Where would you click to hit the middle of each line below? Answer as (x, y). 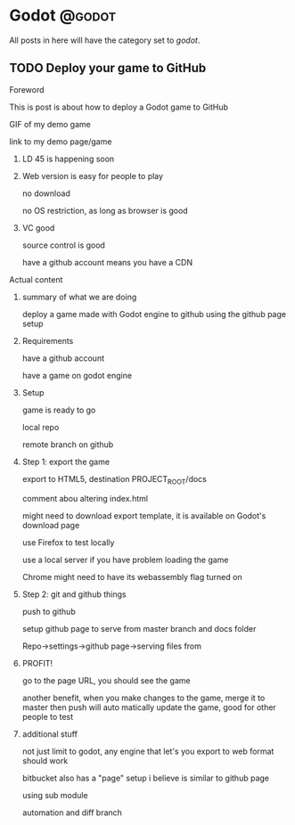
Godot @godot (63, 16)
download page (51, 525)
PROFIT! (37, 663)
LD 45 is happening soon (68, 159)
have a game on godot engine (77, 375)
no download (46, 193)
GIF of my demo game (50, 124)
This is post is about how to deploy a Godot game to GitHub (119, 107)
